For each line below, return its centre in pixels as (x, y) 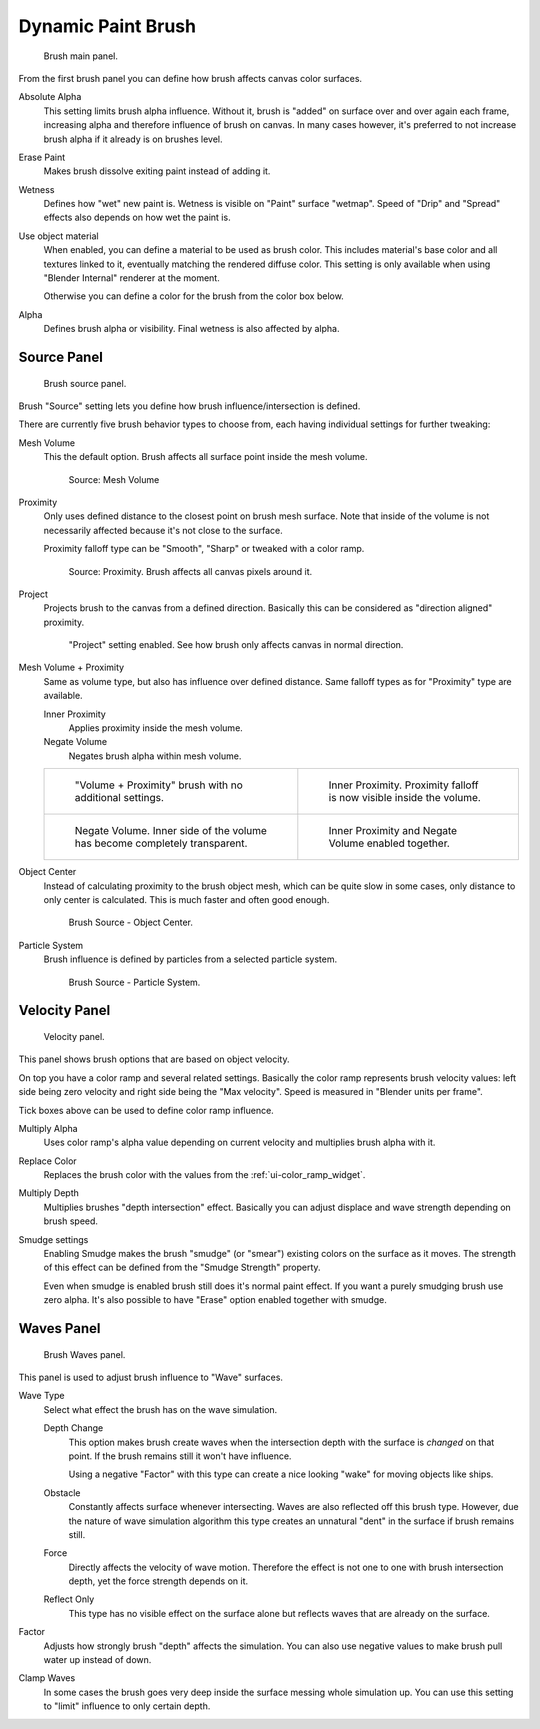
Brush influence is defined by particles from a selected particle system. (190, 959)
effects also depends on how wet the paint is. (137, 217)
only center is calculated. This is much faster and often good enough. (186, 899)
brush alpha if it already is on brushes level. (133, 139)
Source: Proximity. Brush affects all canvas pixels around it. (190, 571)
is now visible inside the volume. (405, 798)
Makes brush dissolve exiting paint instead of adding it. (157, 171)
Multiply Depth (49, 1193)
